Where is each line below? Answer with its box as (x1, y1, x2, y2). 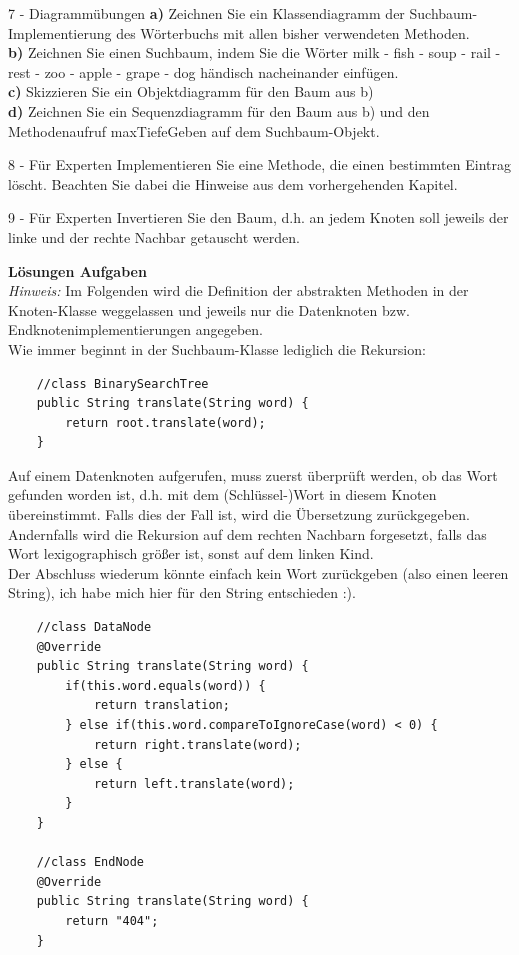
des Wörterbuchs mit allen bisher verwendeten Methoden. (116, 22, 470, 43)
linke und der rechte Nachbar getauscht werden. (8, 226, 300, 247)
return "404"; (65, 913, 159, 928)
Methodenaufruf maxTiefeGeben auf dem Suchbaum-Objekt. (8, 120, 380, 141)
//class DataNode (36, 620, 152, 635)
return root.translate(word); (65, 415, 266, 430)
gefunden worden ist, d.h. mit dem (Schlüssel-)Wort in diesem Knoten (8, 484, 437, 505)
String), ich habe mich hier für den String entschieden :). (8, 582, 356, 603)
